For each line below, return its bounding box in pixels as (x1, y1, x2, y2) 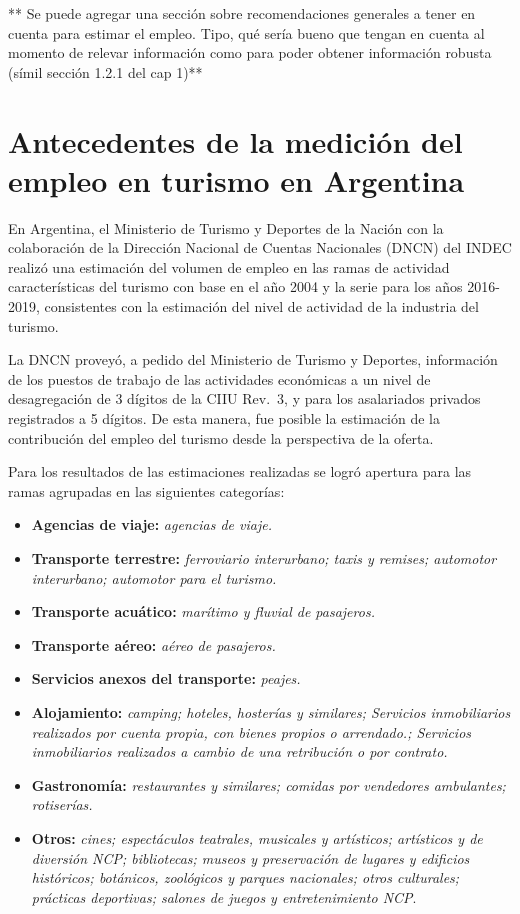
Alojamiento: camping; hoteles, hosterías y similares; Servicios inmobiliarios (31, 701, 511, 722)
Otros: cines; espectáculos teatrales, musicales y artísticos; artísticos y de (31, 827, 483, 848)
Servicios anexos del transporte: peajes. (31, 668, 301, 689)
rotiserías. (31, 794, 93, 815)
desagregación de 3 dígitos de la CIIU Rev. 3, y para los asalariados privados (8, 388, 481, 409)
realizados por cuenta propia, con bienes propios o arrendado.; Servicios (31, 721, 472, 742)
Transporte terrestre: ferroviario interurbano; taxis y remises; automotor (31, 548, 497, 568)
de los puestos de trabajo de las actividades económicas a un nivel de (8, 368, 431, 389)
